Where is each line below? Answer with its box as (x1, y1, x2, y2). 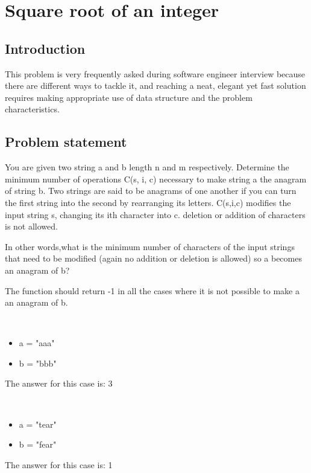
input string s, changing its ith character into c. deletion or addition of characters (5, 208, 306, 220)
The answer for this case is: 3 (5, 377, 113, 390)
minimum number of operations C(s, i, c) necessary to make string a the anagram (5, 172, 307, 185)
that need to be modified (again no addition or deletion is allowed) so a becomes (5, 252, 302, 265)
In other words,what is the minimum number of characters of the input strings (5, 240, 295, 253)
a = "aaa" (19, 336, 55, 349)
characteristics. (5, 103, 60, 115)
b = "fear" (19, 438, 57, 451)
